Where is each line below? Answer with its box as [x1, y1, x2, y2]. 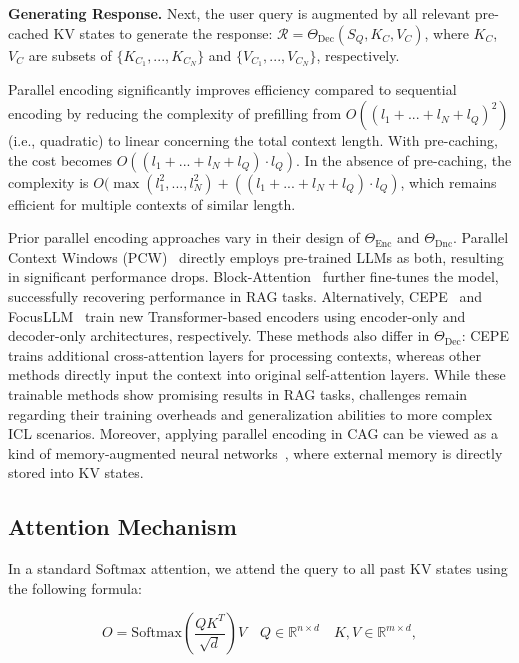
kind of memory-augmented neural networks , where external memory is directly [8, 442, 503, 463]
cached [8, 22, 49, 43]
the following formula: [8, 577, 142, 598]
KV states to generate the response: [53, 22, 273, 43]
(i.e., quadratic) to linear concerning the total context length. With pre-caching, [8, 130, 498, 151]
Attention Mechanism [8, 511, 237, 542]
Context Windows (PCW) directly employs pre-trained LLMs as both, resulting [8, 246, 504, 267]
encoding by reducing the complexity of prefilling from [8, 103, 342, 124]
